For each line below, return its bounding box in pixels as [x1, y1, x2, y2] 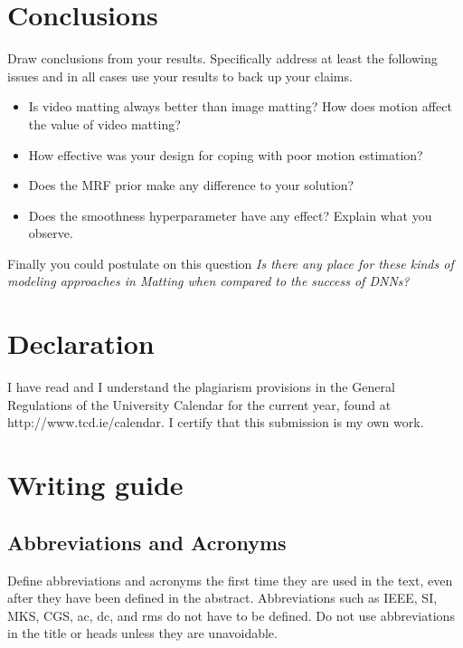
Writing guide [7, 466, 184, 503]
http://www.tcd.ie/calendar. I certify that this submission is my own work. [7, 413, 424, 432]
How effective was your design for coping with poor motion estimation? [28, 145, 423, 164]
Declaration [7, 325, 155, 362]
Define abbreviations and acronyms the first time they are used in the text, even [7, 570, 453, 589]
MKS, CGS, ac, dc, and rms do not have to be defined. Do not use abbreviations [7, 605, 455, 624]
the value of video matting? [28, 114, 181, 133]
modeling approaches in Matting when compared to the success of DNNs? [7, 272, 410, 291]
